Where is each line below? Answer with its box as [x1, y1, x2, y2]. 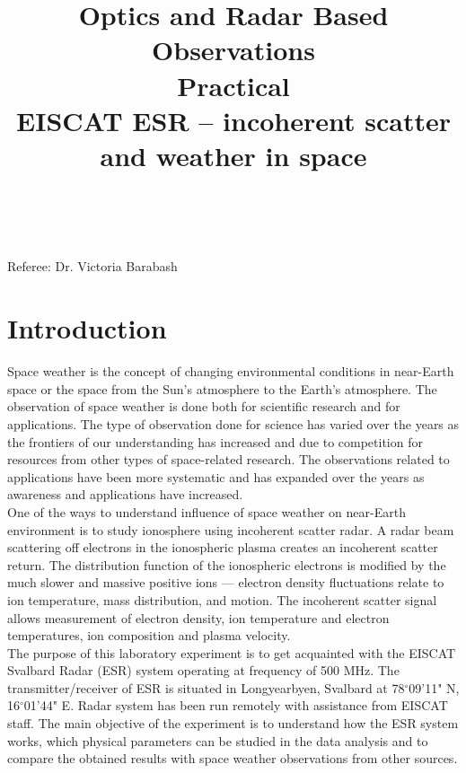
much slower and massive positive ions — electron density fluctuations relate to [7, 573, 444, 592]
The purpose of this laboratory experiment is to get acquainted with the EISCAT [7, 643, 456, 662]
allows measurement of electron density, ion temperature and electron [7, 608, 390, 627]
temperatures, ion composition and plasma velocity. [7, 626, 291, 645]
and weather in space [100, 136, 367, 173]
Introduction [7, 310, 167, 347]
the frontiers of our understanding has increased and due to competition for [7, 432, 423, 451]
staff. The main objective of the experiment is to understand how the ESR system [7, 714, 459, 733]
